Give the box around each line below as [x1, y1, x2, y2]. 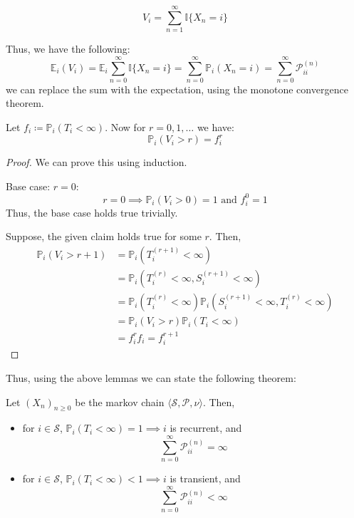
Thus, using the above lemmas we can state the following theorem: [6, 370, 296, 385]
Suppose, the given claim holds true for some [6, 229, 202, 244]
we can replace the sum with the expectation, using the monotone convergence [6, 81, 348, 96]
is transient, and [170, 471, 241, 486]
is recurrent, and [170, 420, 242, 435]
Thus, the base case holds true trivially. [6, 204, 178, 219]
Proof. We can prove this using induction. [6, 155, 187, 170]
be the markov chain [75, 394, 165, 409]
